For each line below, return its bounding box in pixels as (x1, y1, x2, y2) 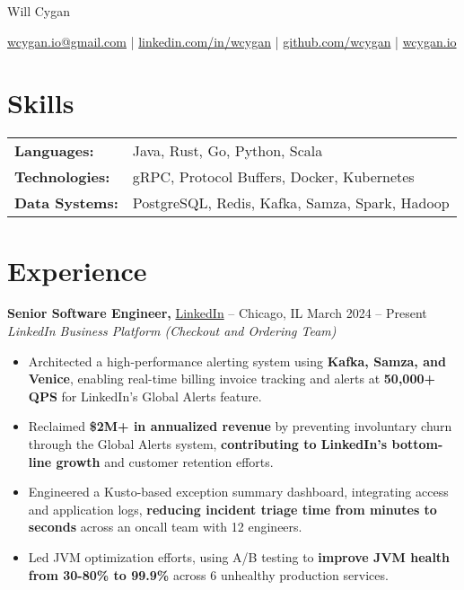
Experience (7, 251, 147, 288)
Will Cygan (7, 2, 71, 20)
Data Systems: (14, 192, 118, 214)
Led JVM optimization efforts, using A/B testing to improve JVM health (28, 547, 451, 566)
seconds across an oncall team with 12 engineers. (28, 517, 302, 536)
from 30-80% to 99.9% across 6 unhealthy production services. (28, 565, 389, 584)
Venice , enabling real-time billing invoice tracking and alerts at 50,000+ (28, 369, 436, 388)
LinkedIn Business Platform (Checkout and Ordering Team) (7, 321, 337, 340)
